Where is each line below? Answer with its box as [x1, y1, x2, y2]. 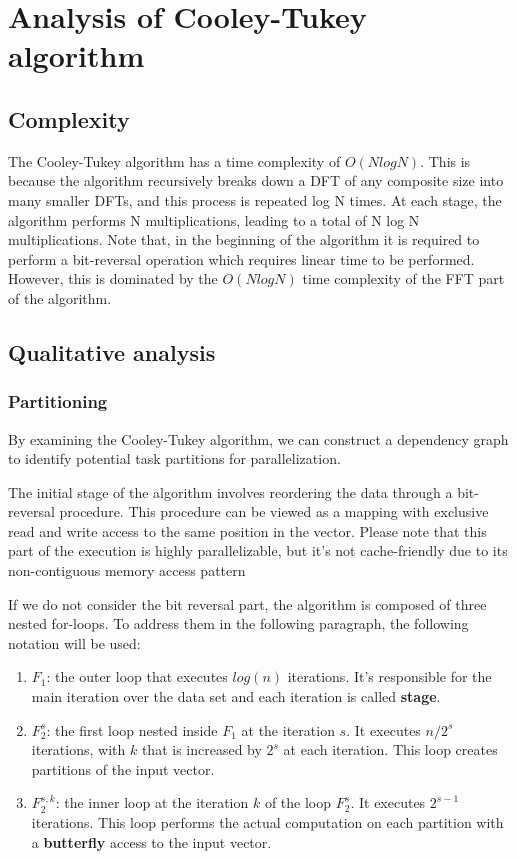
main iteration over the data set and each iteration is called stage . [31, 686, 441, 707]
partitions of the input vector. [31, 758, 215, 779]
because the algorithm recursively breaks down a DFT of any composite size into [8, 170, 504, 191]
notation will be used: [8, 632, 141, 653]
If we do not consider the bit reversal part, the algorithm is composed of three [8, 593, 487, 614]
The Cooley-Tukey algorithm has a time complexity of [8, 150, 341, 171]
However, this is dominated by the [8, 268, 218, 289]
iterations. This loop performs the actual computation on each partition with [31, 812, 504, 833]
